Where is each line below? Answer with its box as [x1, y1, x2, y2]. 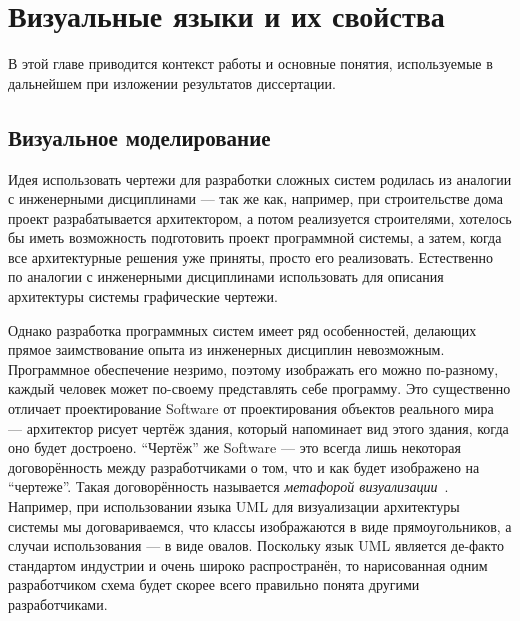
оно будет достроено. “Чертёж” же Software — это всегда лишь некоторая [8, 437, 461, 458]
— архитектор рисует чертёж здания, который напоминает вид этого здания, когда [8, 417, 509, 438]
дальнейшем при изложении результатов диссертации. [8, 72, 336, 93]
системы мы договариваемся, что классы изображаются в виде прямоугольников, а [8, 515, 512, 536]
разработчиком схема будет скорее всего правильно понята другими [8, 574, 420, 595]
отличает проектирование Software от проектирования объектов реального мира [8, 398, 494, 419]
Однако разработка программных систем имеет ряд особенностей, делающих [8, 319, 477, 340]
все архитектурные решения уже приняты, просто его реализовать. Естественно [8, 246, 494, 267]
